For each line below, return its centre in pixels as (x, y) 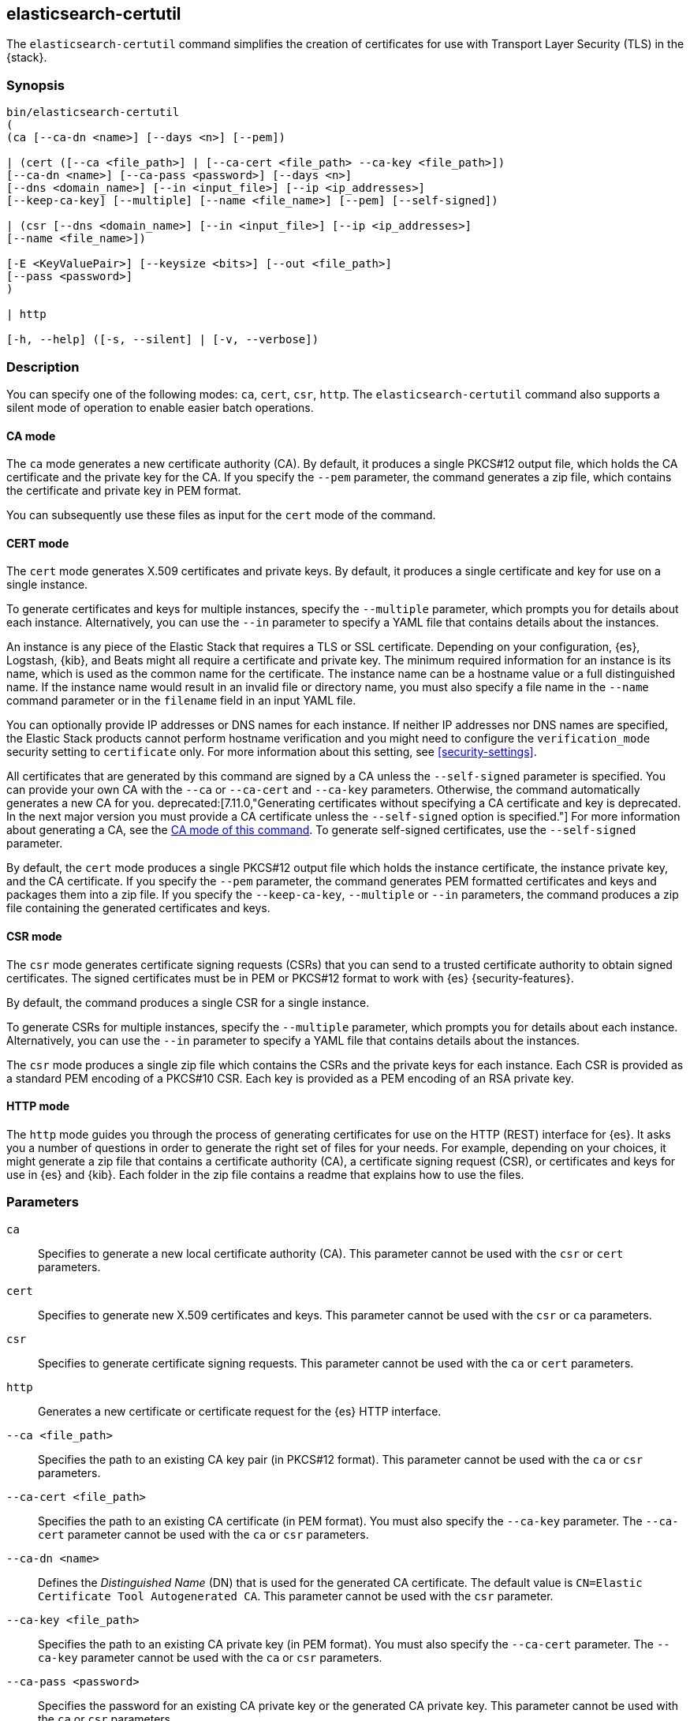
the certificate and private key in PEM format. (124, 491)
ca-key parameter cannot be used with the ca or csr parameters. (210, 1657)
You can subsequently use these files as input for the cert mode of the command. (221, 515)
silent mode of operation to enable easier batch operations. (160, 407)
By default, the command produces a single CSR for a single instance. (188, 1002)
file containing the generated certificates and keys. (138, 908)
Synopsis (35, 85)
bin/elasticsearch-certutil (93, 112)
